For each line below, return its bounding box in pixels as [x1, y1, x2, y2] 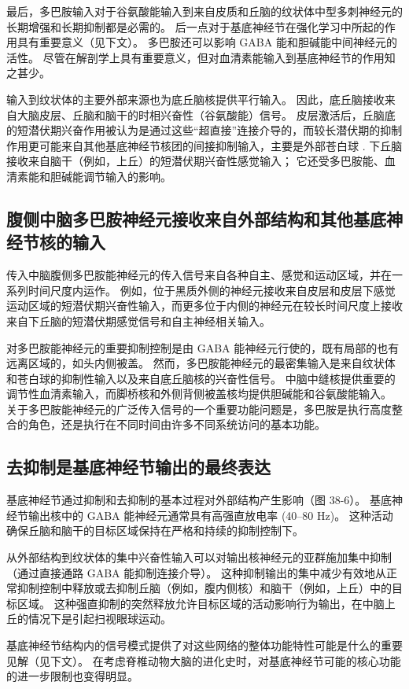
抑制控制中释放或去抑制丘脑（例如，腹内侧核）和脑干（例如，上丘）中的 [17, 580, 392, 596]
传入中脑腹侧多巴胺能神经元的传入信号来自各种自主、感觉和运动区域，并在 [6, 267, 392, 283]
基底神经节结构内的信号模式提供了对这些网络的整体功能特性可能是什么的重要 [6, 637, 403, 654]
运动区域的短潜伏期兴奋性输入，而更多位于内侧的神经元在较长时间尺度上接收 [6, 297, 403, 314]
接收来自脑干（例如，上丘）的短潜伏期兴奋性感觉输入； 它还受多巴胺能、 [6, 153, 385, 169]
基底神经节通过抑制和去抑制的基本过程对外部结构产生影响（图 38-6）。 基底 [6, 492, 392, 508]
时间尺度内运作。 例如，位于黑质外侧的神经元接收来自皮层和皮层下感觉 [28, 282, 396, 298]
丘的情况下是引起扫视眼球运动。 [6, 610, 171, 627]
